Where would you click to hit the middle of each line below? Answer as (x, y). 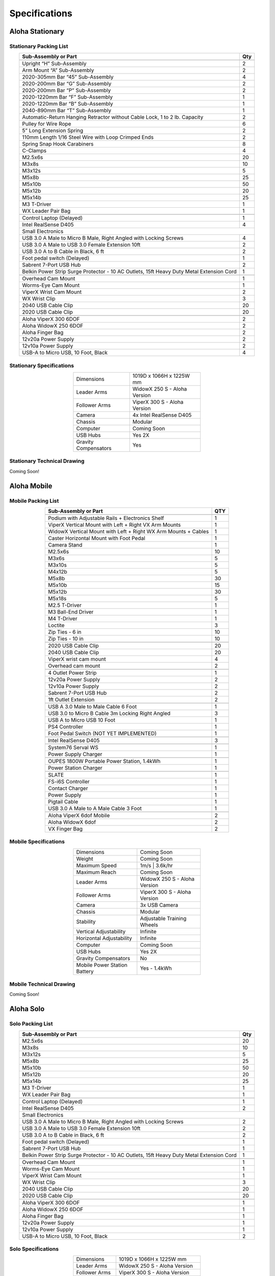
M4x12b (58, 572)
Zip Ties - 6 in (65, 632)
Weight (85, 858)
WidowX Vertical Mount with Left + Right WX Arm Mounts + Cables (128, 531)
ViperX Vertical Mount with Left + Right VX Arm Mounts (114, 525)
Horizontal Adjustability (104, 938)
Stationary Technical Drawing (47, 461)
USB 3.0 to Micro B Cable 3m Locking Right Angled (109, 713)
